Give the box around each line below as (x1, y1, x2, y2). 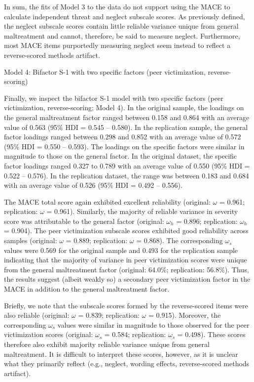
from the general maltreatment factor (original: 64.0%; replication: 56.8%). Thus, (4, 264, 249, 274)
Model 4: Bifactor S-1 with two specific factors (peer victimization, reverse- (4, 66, 231, 77)
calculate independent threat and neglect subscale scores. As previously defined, (4, 11, 245, 21)
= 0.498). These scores (177, 329, 246, 340)
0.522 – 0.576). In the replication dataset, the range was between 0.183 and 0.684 (4, 170, 249, 180)
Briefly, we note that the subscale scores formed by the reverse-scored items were (4, 300, 248, 310)
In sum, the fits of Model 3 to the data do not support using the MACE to (4, 1, 230, 11)
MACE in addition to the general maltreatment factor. (4, 284, 170, 294)
